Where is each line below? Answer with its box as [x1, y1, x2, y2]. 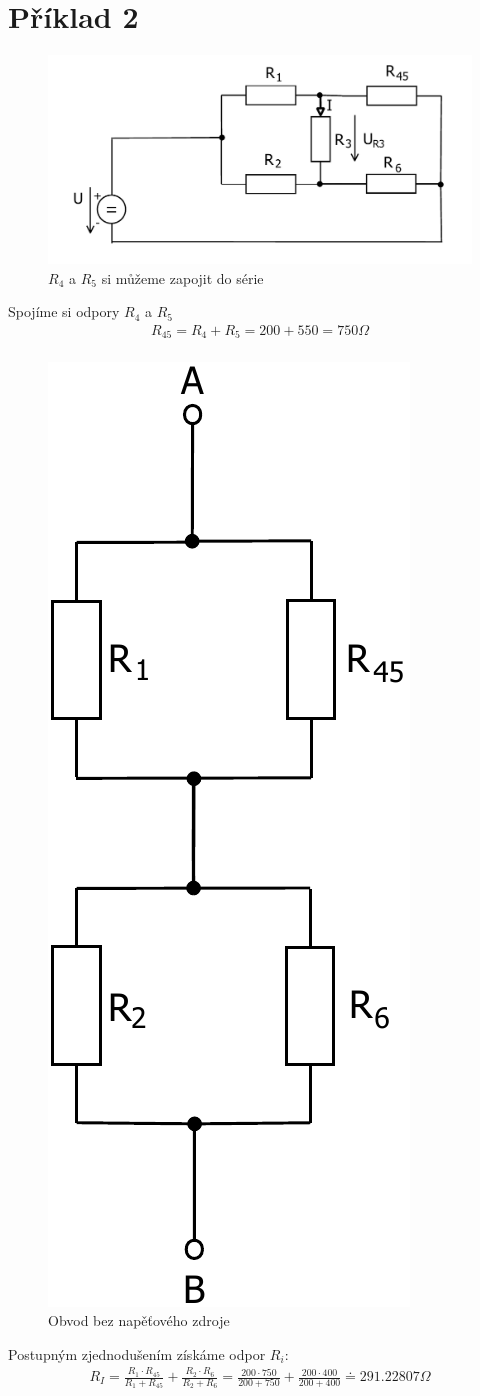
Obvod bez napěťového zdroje [48, 1310, 230, 1331]
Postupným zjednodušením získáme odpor [8, 1343, 266, 1364]
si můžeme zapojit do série [101, 267, 264, 288]
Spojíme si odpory [8, 301, 120, 322]
